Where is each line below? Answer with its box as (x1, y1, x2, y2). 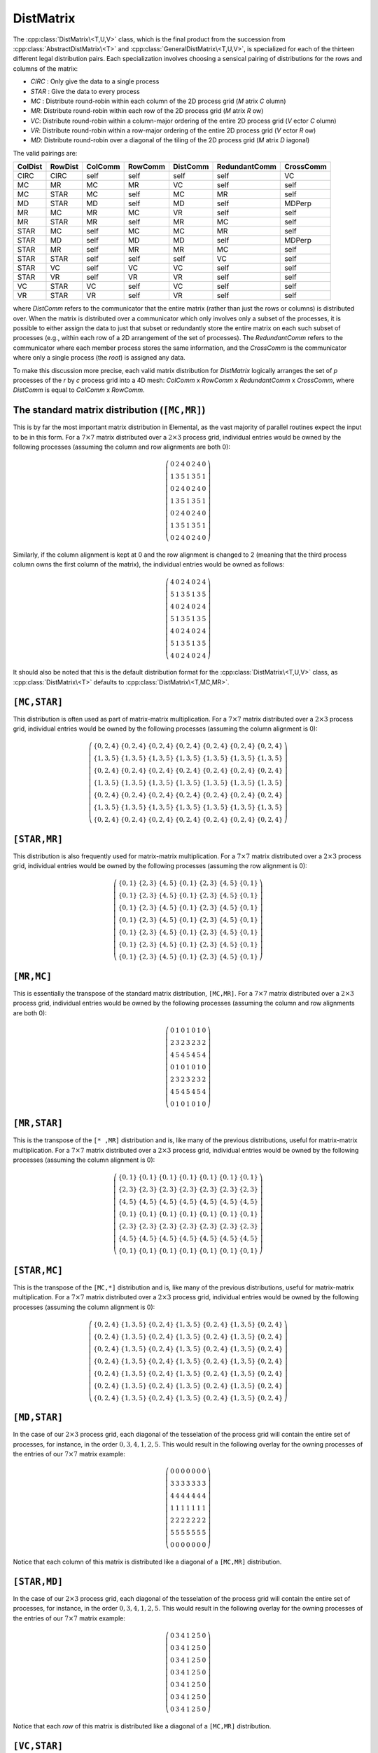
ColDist (17, 162, 43, 172)
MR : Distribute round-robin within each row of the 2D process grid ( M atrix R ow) (30, 107, 264, 115)
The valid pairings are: (13, 149, 78, 157)
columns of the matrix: (13, 64, 78, 73)
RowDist (50, 162, 79, 172)
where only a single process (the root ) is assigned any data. (13, 353, 185, 362)
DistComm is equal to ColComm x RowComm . (13, 386, 145, 394)
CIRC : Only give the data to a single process (30, 77, 160, 86)
